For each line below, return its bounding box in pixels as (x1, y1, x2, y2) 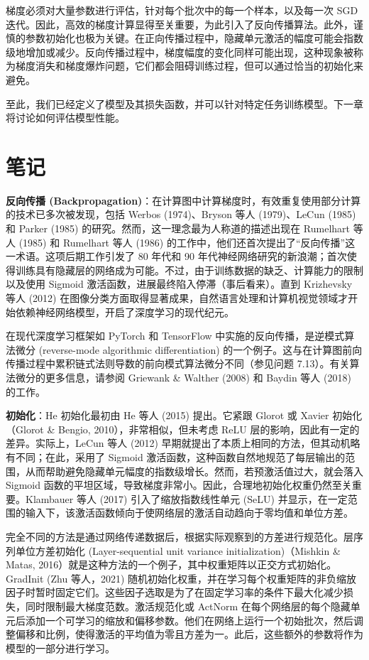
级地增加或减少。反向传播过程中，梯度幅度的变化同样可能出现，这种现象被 (6, 44, 353, 59)
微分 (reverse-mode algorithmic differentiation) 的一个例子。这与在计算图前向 (15, 342, 363, 357)
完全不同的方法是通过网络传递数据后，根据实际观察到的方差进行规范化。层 (6, 529, 353, 543)
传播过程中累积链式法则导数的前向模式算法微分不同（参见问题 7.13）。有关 (6, 356, 350, 371)
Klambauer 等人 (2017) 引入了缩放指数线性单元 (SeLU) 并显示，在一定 (25, 491, 348, 506)
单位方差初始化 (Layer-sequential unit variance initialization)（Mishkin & (15, 543, 341, 558)
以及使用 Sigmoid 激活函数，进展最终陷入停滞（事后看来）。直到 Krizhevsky (6, 276, 353, 291)
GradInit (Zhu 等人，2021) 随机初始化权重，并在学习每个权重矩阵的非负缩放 (6, 570, 357, 585)
